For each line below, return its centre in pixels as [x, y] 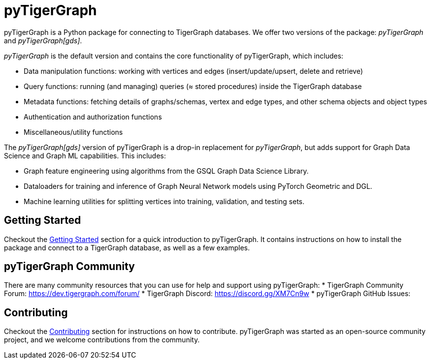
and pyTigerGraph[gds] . [43, 40]
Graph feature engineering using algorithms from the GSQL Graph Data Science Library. [166, 171]
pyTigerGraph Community [69, 267]
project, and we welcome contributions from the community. [102, 340]
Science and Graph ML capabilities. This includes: [85, 155]
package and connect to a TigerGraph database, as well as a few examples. [127, 247]
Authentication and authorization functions [93, 117]
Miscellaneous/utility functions [73, 132]
